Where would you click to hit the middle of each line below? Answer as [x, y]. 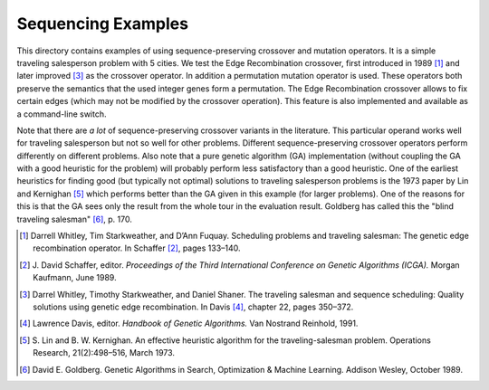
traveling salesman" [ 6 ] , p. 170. [75, 219]
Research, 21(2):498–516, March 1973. [104, 353]
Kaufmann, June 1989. [75, 278]
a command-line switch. [62, 114]
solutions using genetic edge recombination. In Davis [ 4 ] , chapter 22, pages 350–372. [193, 307]
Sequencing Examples [103, 24]
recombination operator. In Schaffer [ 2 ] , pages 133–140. [137, 248]
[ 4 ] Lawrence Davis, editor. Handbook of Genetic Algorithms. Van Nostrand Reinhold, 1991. [189, 323]
